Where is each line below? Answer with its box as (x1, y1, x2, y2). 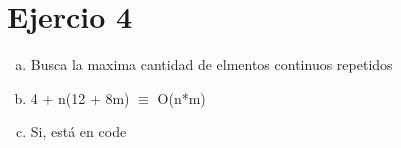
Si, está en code (30, 121, 127, 142)
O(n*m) (157, 87, 206, 108)
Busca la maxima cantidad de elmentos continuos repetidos (30, 54, 393, 75)
